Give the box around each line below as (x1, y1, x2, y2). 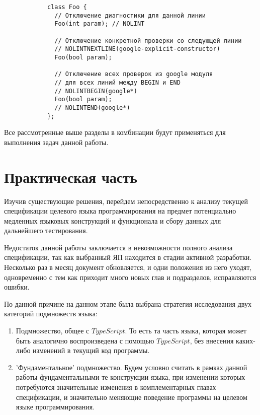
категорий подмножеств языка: (4, 308, 98, 319)
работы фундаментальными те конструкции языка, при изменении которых (16, 372, 245, 382)
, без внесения (190, 335, 234, 345)
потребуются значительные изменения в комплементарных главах (16, 382, 216, 392)
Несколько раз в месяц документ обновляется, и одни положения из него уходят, (4, 262, 252, 272)
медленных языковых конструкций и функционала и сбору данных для (4, 215, 221, 226)
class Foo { (47, 4, 87, 11)
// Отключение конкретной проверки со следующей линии (54, 37, 242, 44)
